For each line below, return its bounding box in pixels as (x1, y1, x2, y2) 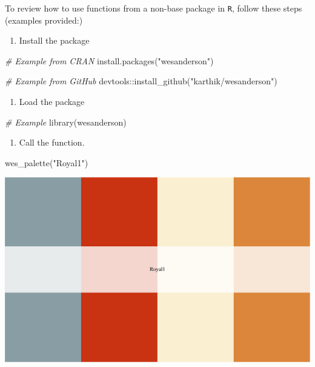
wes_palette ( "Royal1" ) (5, 156, 88, 169)
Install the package (19, 34, 90, 47)
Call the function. (19, 136, 85, 149)
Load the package (19, 95, 85, 108)
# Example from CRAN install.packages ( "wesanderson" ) (5, 54, 214, 67)
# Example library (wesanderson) (5, 115, 127, 128)
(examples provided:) (5, 13, 83, 26)
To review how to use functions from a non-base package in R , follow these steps (5, 2, 302, 14)
